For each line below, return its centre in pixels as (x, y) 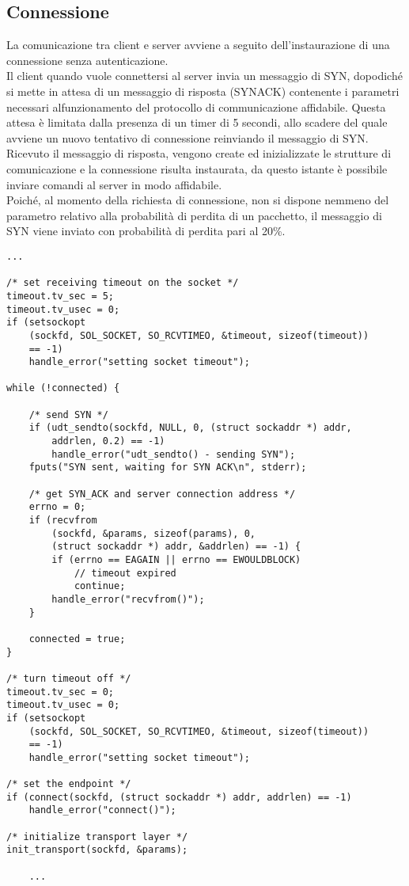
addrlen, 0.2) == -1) (108, 441)
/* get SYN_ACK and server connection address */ (162, 494)
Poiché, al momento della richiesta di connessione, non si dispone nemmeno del (198, 200)
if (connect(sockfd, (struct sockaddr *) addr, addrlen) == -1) (179, 797)
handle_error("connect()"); (102, 810)
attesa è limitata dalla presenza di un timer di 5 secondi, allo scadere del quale (197, 122)
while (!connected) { (63, 388)
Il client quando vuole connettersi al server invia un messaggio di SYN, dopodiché (204, 76)
